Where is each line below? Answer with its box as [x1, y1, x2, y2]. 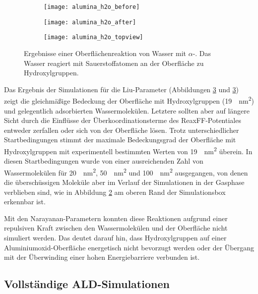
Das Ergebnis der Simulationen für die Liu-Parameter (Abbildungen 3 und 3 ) [4, 84, 239, 94]
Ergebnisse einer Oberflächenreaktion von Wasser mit [24, 48, 186, 58]
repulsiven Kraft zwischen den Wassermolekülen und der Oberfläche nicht [4, 223, 228, 233]
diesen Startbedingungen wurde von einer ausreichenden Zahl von [4, 156, 203, 166]
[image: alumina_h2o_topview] [44, 34, 143, 41]
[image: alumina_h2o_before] [44, 3, 140, 10]
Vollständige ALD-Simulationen [4, 276, 170, 292]
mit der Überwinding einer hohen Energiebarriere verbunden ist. [4, 252, 200, 262]
